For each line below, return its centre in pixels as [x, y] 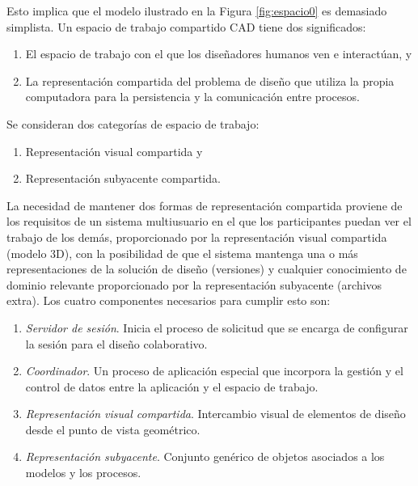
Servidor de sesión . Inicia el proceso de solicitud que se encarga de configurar [217, 327]
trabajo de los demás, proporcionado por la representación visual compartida [197, 237]
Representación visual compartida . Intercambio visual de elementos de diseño [215, 414]
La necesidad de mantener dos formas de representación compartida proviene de [205, 205]
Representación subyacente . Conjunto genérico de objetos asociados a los [205, 456]
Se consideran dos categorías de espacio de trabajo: [133, 123]
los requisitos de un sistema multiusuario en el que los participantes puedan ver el [209, 221]
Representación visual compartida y [114, 151]
